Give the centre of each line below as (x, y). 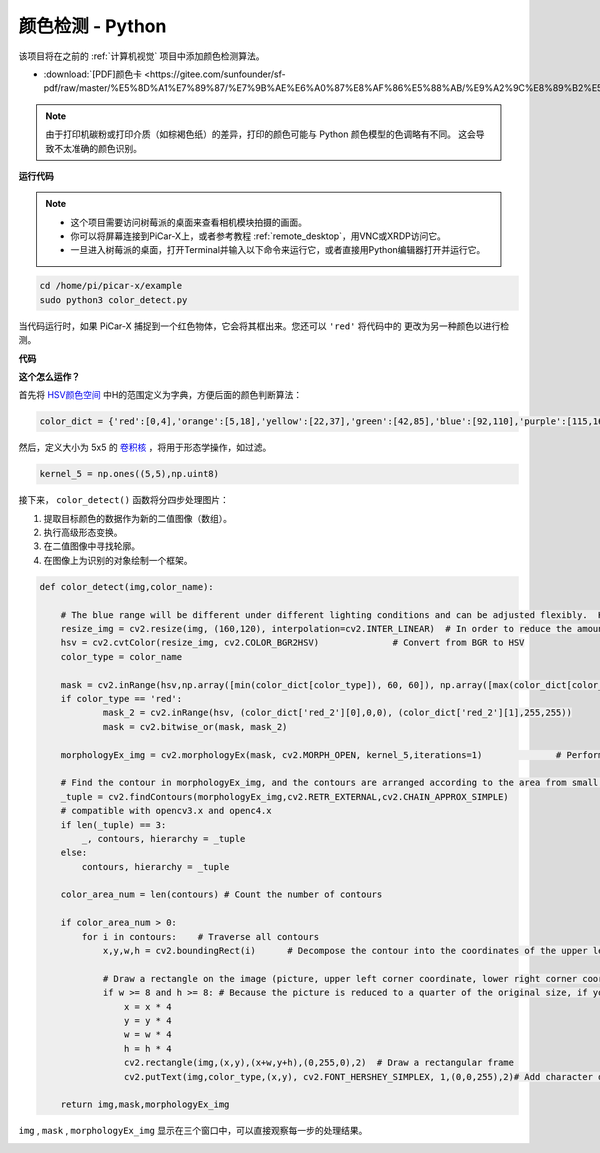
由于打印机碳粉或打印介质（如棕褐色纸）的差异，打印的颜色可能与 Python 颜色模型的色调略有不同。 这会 (261, 134)
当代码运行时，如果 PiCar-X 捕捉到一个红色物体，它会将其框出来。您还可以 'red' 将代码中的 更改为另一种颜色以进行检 (264, 326)
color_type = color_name (121, 656)
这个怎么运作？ (49, 376)
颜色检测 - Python (92, 26)
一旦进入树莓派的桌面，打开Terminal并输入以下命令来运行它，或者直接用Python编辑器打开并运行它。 (278, 250)
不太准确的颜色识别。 (97, 148)
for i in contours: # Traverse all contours (200, 936)
